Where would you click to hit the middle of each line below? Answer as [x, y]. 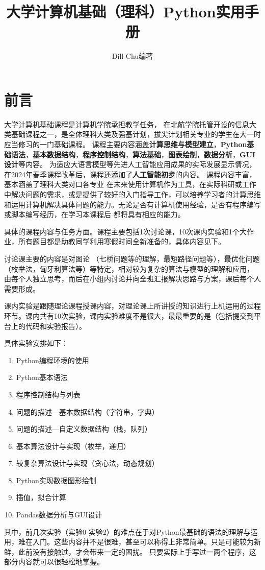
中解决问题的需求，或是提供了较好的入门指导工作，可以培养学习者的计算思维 [132, 194]
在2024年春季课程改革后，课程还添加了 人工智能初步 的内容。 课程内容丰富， [130, 174]
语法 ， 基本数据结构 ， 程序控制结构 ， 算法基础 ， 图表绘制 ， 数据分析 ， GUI [133, 154]
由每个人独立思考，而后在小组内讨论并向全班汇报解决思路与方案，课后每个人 [132, 279]
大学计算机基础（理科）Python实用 [125, 11]
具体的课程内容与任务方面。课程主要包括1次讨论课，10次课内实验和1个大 [125, 231]
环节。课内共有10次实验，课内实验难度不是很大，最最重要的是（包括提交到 [129, 315]
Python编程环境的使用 [52, 360]
